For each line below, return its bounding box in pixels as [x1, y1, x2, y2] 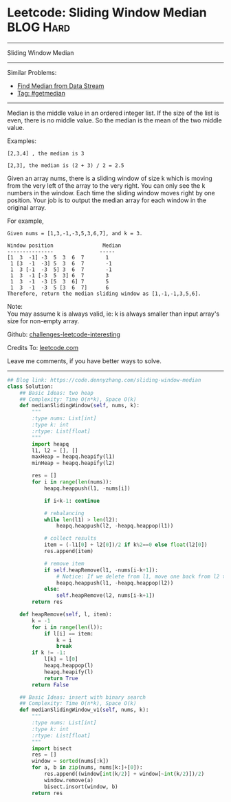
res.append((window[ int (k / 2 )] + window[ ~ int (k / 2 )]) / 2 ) [43, 770, 205, 778]
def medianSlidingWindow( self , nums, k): [19, 402, 140, 409]
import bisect [32, 745, 72, 752]
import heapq [32, 440, 69, 448]
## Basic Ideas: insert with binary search [19, 693, 146, 701]
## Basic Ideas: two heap [19, 389, 94, 396]
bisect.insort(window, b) [43, 783, 118, 790]
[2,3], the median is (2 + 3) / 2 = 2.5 [7, 162, 125, 169]
